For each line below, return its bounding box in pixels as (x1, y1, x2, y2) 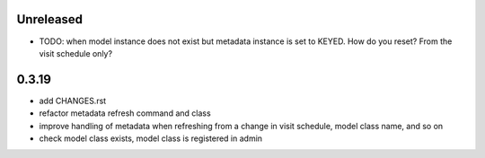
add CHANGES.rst (39, 95, 107, 106)
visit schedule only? (39, 48, 112, 58)
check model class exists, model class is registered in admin (39, 133, 263, 144)
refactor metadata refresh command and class (39, 108, 211, 118)
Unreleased (16, 12, 84, 27)
